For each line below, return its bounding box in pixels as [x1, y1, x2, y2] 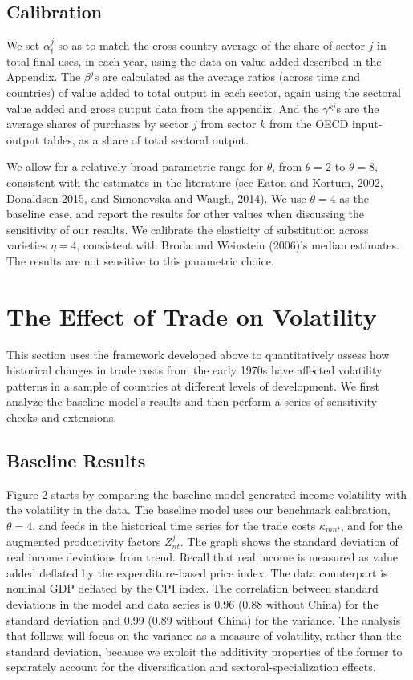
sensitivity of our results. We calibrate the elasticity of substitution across [6, 221, 369, 237]
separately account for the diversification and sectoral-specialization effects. [6, 658, 376, 675]
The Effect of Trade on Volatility [6, 299, 377, 332]
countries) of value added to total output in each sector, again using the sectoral [6, 83, 401, 100]
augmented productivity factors [6, 532, 161, 549]
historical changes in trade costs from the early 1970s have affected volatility [6, 362, 383, 378]
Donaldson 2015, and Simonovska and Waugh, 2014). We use [6, 189, 306, 206]
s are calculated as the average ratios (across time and [94, 68, 361, 85]
